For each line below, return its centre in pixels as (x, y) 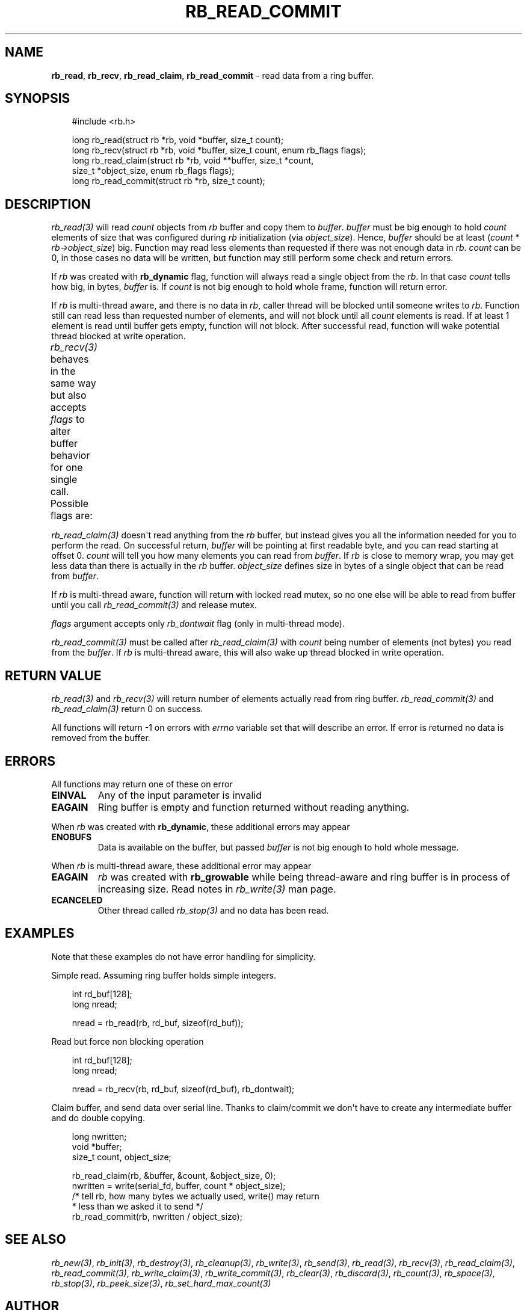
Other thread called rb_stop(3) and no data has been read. (213, 910)
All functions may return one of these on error (142, 784)
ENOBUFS (72, 837)
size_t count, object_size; (122, 1157)
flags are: (71, 516)
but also (68, 395)
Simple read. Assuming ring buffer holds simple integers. (164, 975)
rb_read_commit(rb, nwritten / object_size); (157, 1216)
